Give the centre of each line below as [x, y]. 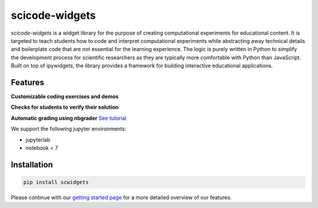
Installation [32, 165]
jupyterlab [38, 140]
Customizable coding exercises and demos [65, 96]
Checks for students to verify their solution [65, 107]
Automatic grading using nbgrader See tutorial [69, 118]
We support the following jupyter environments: [69, 129]
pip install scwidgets [56, 182]
